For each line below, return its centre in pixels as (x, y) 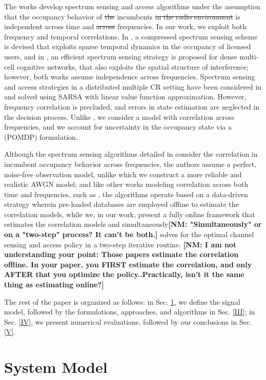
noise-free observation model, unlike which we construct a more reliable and (123, 174)
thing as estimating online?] (54, 284)
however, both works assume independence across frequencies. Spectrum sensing (130, 77)
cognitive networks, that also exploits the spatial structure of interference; (132, 66)
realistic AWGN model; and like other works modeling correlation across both (126, 184)
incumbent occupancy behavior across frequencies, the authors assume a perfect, (130, 164)
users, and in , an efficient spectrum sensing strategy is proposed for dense (121, 56)
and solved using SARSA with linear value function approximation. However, (125, 97)
